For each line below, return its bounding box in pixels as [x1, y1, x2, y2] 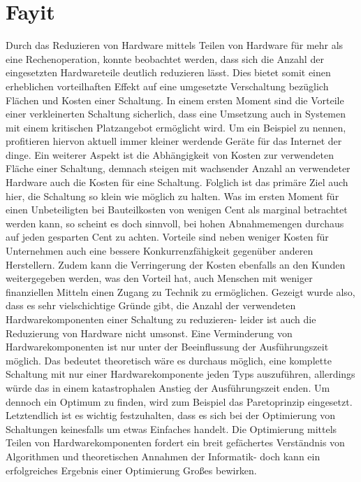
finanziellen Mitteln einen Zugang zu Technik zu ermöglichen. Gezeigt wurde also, [6, 284, 355, 299]
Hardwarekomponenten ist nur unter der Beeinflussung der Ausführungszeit [6, 339, 329, 354]
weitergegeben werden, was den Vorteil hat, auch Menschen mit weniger [6, 271, 313, 285]
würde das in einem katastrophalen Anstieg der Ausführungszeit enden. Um [6, 380, 330, 395]
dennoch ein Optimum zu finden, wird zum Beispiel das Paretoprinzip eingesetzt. [6, 394, 353, 409]
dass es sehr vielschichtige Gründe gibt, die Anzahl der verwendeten [6, 298, 296, 313]
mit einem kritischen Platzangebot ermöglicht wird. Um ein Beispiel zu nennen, [6, 120, 346, 134]
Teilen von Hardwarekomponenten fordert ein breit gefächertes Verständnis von [6, 435, 345, 450]
